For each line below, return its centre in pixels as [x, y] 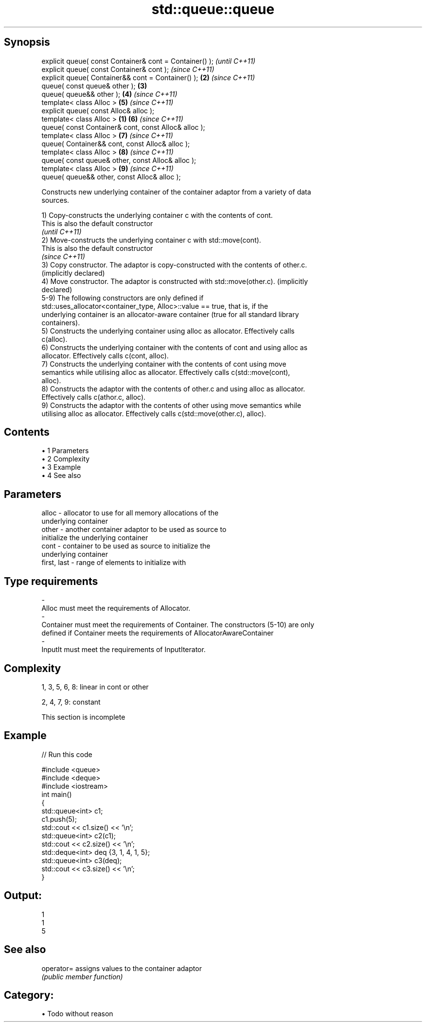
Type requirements [51, 581]
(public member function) [82, 976]
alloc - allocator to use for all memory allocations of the [130, 513]
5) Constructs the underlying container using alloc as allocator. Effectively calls [168, 331]
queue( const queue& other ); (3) [94, 86]
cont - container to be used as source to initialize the [126, 546]
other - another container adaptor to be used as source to [134, 530]
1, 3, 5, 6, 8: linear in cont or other [95, 687]
